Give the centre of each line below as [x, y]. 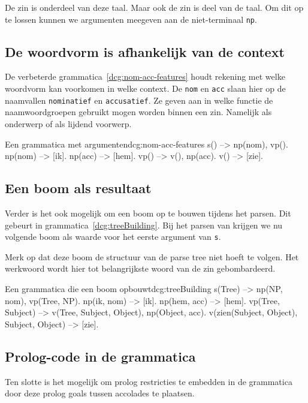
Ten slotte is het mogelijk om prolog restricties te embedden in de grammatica [149, 381]
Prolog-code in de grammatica [100, 356]
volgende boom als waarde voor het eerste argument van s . [113, 237]
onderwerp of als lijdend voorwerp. [68, 123]
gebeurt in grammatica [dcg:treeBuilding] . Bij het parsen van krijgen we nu [144, 225]
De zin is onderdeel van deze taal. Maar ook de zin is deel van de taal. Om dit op [154, 7]
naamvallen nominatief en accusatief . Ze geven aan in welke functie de [139, 100]
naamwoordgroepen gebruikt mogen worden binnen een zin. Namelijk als [138, 112]
